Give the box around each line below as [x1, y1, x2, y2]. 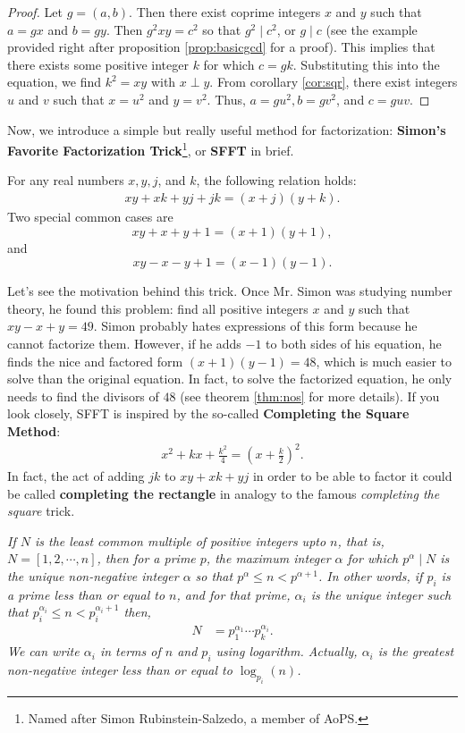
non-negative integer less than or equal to [7, 660, 232, 678]
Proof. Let [7, 3, 63, 21]
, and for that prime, [176, 585, 291, 603]
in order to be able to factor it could [252, 467, 452, 485]
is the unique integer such [310, 585, 452, 603]
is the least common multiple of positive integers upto [34, 531, 326, 550]
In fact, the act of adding [7, 467, 145, 485]
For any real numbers [7, 171, 124, 190]
